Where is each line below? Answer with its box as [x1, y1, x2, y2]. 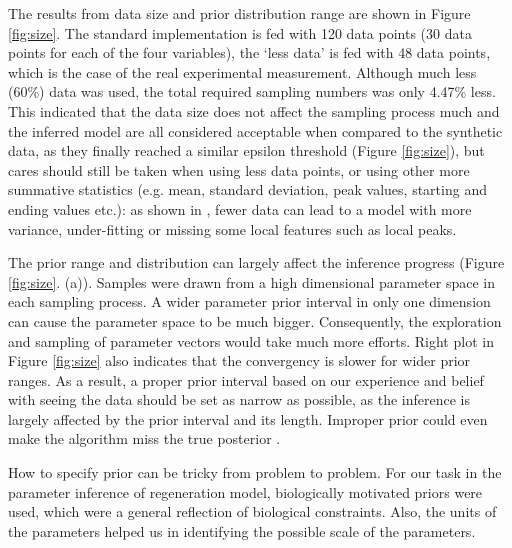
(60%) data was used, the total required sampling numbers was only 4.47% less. [8, 81, 496, 102]
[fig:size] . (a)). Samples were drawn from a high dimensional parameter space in [8, 271, 496, 292]
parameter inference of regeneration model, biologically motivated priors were [8, 481, 483, 502]
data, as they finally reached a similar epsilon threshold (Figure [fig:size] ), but [8, 140, 485, 161]
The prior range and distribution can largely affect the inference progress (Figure [8, 252, 505, 273]
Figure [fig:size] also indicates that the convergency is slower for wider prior [8, 350, 471, 371]
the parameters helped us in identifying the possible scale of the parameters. [8, 520, 476, 541]
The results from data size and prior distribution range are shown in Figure [8, 3, 471, 23]
